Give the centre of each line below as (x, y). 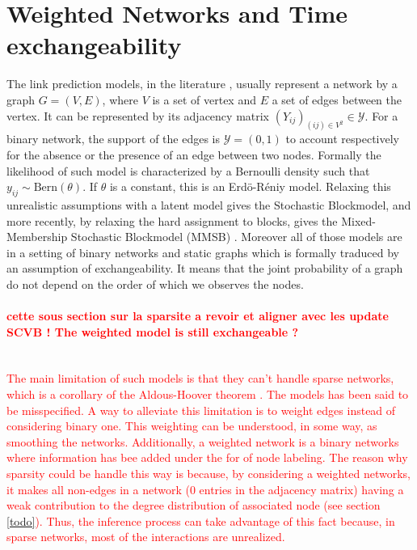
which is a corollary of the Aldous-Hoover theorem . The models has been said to (208, 394)
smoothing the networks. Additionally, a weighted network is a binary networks (203, 441)
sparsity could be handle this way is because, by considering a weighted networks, (208, 474)
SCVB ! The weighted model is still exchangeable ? (153, 331)
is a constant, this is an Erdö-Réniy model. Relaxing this (250, 186)
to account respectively (342, 139)
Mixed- (359, 220)
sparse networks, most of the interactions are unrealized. (146, 537)
